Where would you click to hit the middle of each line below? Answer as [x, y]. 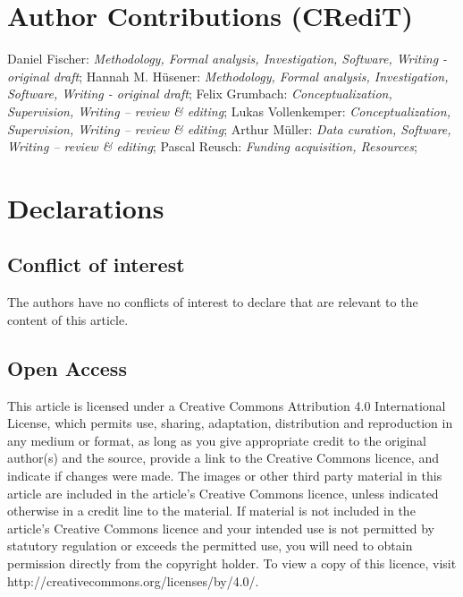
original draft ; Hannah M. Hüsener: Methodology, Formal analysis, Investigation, [228, 76]
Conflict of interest [96, 264]
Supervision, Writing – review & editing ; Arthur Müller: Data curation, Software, [229, 128]
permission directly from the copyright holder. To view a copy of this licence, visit [232, 563]
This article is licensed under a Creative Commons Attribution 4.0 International [227, 405]
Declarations [86, 207]
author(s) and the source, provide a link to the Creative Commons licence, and [223, 458]
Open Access [67, 367]
